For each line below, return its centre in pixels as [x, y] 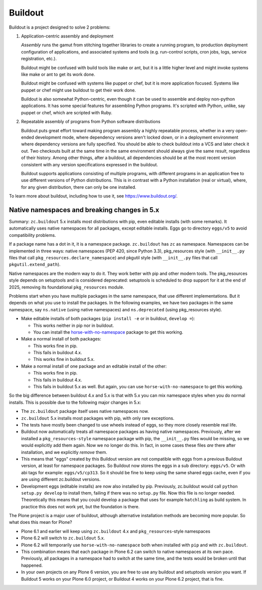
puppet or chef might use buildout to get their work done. [78, 90]
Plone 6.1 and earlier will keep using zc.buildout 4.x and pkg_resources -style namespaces [116, 531]
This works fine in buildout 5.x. [64, 359]
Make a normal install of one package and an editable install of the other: [94, 366]
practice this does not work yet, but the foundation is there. [81, 506]
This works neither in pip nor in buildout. [74, 325]
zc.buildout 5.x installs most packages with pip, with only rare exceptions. [98, 418]
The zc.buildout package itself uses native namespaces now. [85, 411]
